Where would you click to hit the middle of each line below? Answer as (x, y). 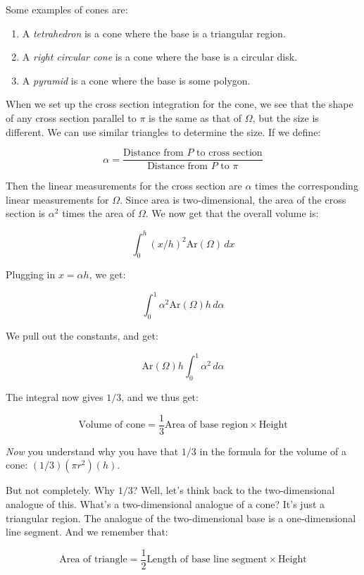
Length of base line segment (207, 560)
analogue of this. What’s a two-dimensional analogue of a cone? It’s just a (165, 503)
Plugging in (31, 274)
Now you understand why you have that (92, 451)
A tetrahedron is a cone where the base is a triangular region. (154, 33)
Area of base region (206, 425)
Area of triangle (93, 560)
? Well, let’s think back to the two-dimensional (234, 490)
